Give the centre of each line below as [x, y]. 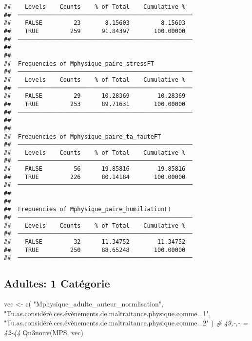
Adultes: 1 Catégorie [57, 283]
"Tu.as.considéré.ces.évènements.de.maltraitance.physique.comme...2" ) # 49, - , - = [126, 323]
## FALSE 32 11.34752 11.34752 [95, 242]
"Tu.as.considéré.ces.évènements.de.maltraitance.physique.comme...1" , [107, 313]
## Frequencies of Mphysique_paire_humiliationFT [88, 209]
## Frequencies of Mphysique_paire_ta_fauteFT [83, 136]
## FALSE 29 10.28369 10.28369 [95, 96]
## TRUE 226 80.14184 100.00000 [95, 177]
